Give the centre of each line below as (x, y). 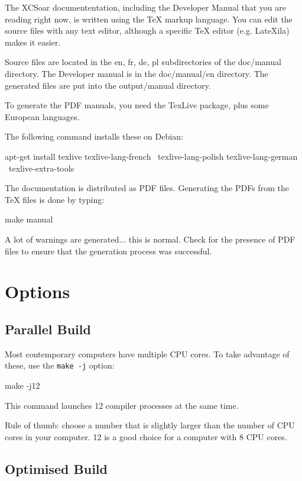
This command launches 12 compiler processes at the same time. (122, 405)
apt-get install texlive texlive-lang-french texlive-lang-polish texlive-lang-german (151, 156)
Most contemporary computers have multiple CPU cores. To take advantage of (147, 354)
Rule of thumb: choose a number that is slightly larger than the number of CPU (150, 425)
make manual (29, 219)
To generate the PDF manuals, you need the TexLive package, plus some (137, 105)
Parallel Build (48, 329)
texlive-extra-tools (41, 168)
